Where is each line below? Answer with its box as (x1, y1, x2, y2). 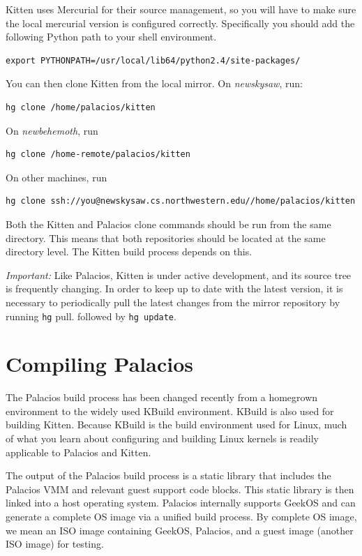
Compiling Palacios (6, 350, 193, 378)
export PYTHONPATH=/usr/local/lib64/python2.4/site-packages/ (6, 55, 301, 66)
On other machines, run (6, 170, 107, 184)
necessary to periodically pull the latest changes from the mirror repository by (6, 294, 340, 309)
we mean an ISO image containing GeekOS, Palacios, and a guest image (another (6, 523, 354, 537)
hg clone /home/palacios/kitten (6, 102, 156, 112)
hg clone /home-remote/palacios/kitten (6, 149, 190, 160)
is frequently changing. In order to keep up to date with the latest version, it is (6, 281, 343, 296)
